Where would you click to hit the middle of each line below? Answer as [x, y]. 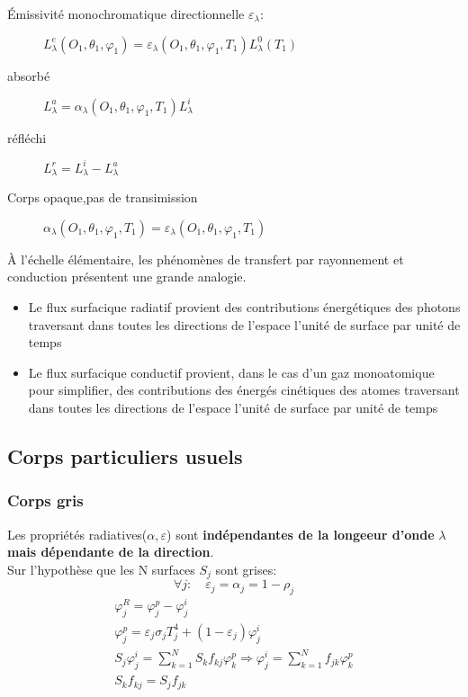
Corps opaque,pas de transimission [103, 197]
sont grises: [246, 569]
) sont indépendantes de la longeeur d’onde [301, 534]
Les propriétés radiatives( [77, 534]
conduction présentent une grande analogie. [127, 277]
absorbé [29, 75]
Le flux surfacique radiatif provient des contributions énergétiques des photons [244, 307]
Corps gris [45, 500]
